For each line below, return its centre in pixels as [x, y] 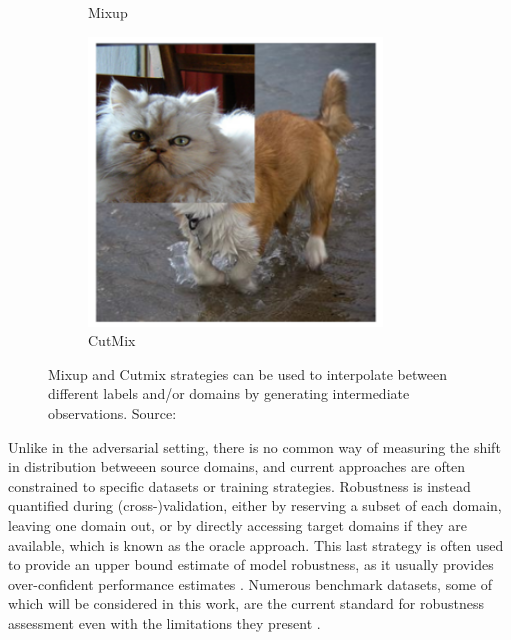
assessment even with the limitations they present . [164, 622]
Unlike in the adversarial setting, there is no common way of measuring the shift [254, 446]
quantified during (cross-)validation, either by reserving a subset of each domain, [255, 505]
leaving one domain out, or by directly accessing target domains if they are [237, 524]
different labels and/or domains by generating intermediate [229, 393]
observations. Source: [112, 412]
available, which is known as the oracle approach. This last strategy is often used [256, 544]
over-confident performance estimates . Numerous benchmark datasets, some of [250, 583]
